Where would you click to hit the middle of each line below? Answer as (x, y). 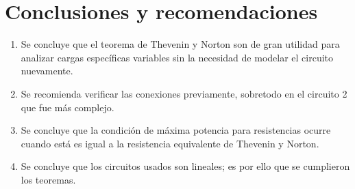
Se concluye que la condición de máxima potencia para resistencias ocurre (176, 130)
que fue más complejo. (68, 107)
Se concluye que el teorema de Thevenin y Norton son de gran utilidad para (180, 44)
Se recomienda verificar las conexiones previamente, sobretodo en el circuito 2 (184, 93)
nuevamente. (47, 71)
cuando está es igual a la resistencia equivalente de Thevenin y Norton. (170, 143)
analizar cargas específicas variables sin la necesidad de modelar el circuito (177, 57)
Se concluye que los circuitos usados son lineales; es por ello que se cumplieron (185, 166)
